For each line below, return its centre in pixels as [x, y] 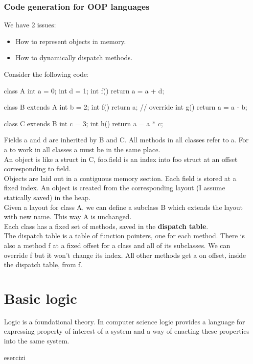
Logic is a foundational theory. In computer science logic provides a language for [125, 321]
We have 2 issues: [30, 25]
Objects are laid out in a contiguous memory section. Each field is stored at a [120, 178]
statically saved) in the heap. [47, 197]
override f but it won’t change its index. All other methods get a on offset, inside [125, 255]
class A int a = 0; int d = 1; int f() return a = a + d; [84, 90]
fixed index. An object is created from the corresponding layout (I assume [115, 188]
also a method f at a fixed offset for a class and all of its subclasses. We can [117, 245]
